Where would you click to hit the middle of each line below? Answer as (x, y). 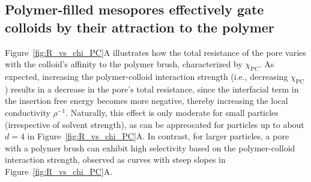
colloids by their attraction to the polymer (140, 27)
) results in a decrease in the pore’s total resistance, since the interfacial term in (152, 89)
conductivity (28, 112)
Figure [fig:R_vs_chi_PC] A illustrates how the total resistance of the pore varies (155, 52)
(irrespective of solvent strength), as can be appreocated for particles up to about (155, 124)
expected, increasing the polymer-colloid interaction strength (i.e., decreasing (146, 76)
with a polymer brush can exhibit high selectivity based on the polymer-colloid (150, 147)
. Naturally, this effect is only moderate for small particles (172, 112)
